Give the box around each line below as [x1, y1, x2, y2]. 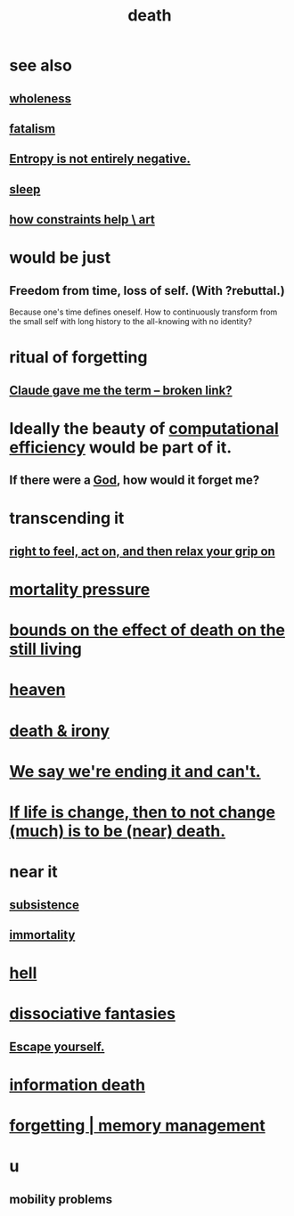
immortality [9, 927, 76, 943]
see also [9, 55, 73, 76]
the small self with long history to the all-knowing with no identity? [9, 316, 252, 327]
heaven [9, 680, 66, 700]
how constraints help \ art [9, 212, 156, 227]
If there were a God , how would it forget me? [9, 473, 260, 488]
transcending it [9, 509, 125, 528]
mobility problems [9, 1191, 113, 1207]
